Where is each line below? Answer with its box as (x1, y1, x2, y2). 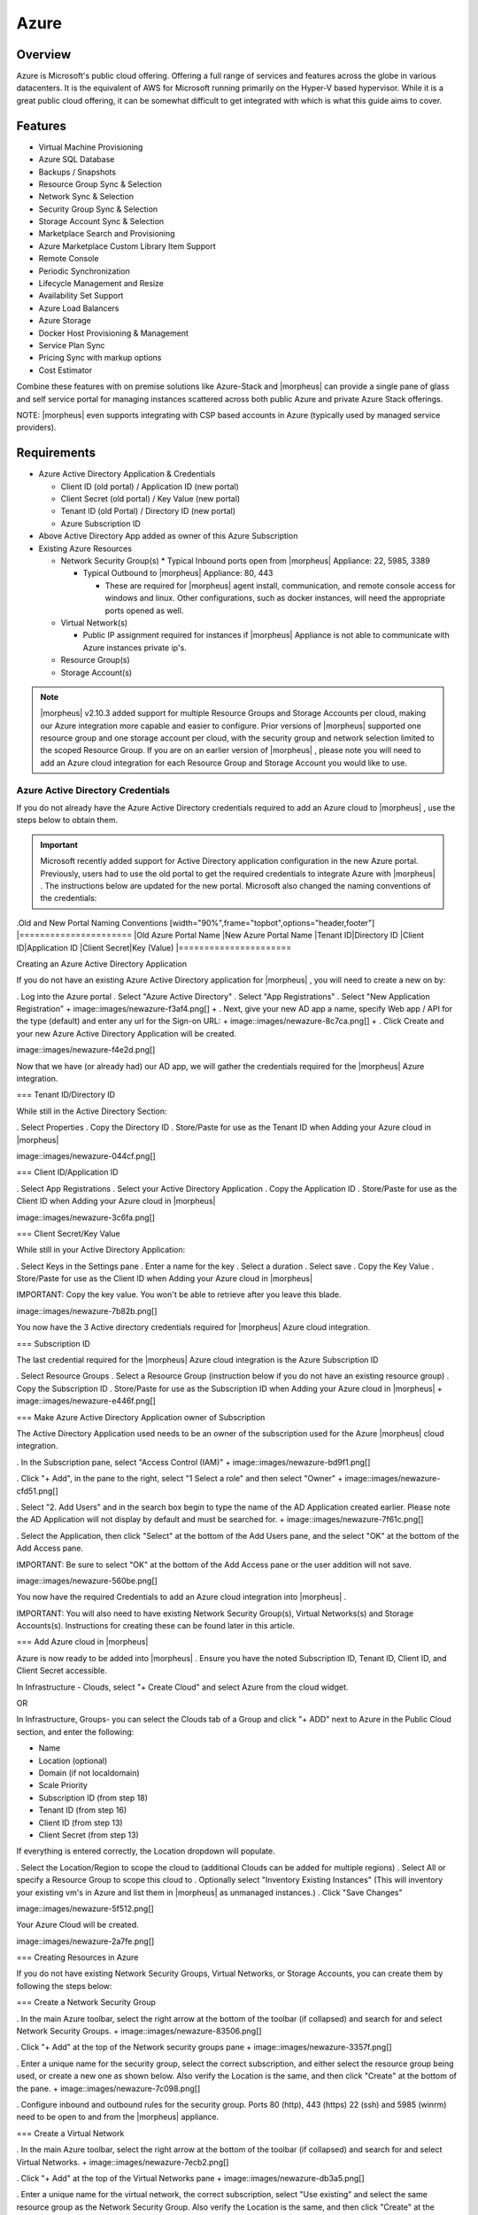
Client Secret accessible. (16, 1666, 108, 1676)
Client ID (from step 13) (38, 1817, 123, 1828)
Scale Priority (38, 1780, 89, 1791)
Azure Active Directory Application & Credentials (38, 469, 216, 479)
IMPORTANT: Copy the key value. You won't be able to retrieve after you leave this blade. (16, 1289, 342, 1300)
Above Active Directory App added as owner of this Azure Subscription (38, 531, 298, 541)
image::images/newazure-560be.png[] (16, 1575, 158, 1586)
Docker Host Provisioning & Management (38, 328, 189, 338)
